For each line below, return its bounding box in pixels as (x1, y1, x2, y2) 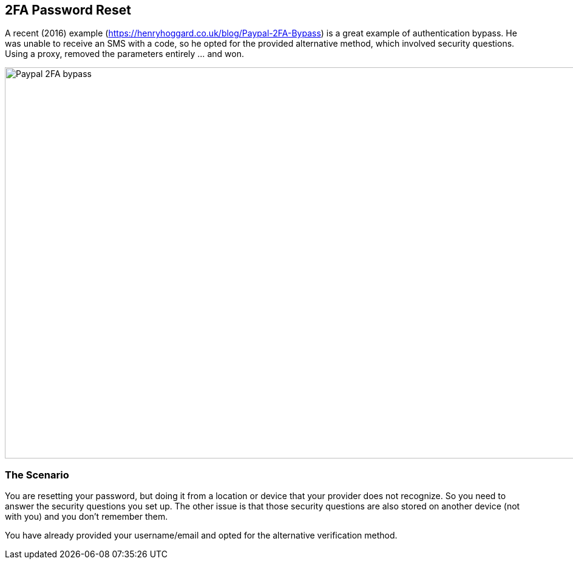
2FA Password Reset (5, 2, 132, 18)
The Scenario (5, 468, 69, 481)
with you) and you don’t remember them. (5, 511, 168, 522)
